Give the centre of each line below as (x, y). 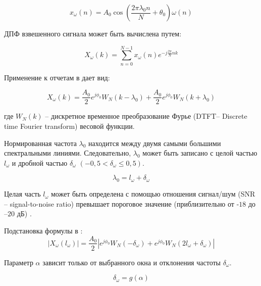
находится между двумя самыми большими (155, 143)
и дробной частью (40, 162)
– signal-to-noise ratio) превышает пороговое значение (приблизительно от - (122, 203)
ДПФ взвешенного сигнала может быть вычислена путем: (93, 33)
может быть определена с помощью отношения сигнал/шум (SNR (153, 194)
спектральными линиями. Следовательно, (68, 153)
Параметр (19, 262)
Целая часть (22, 194)
